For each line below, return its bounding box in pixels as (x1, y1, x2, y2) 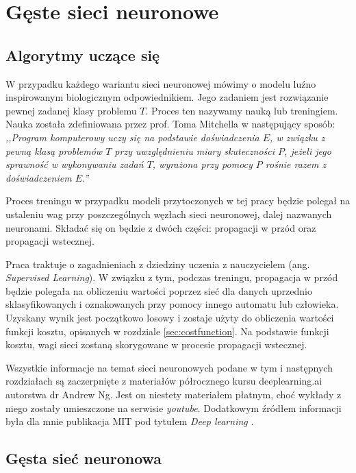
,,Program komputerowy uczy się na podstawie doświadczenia (5, 130, 259, 144)
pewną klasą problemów (5, 143, 103, 158)
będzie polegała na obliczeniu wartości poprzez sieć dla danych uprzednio (5, 283, 312, 298)
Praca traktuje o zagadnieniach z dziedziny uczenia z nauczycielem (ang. (5, 256, 310, 271)
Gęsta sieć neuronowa (5, 448, 162, 469)
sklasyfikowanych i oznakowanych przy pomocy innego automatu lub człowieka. (5, 297, 339, 311)
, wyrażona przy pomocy (152, 157, 253, 171)
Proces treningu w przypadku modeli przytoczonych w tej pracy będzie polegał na (5, 193, 351, 208)
